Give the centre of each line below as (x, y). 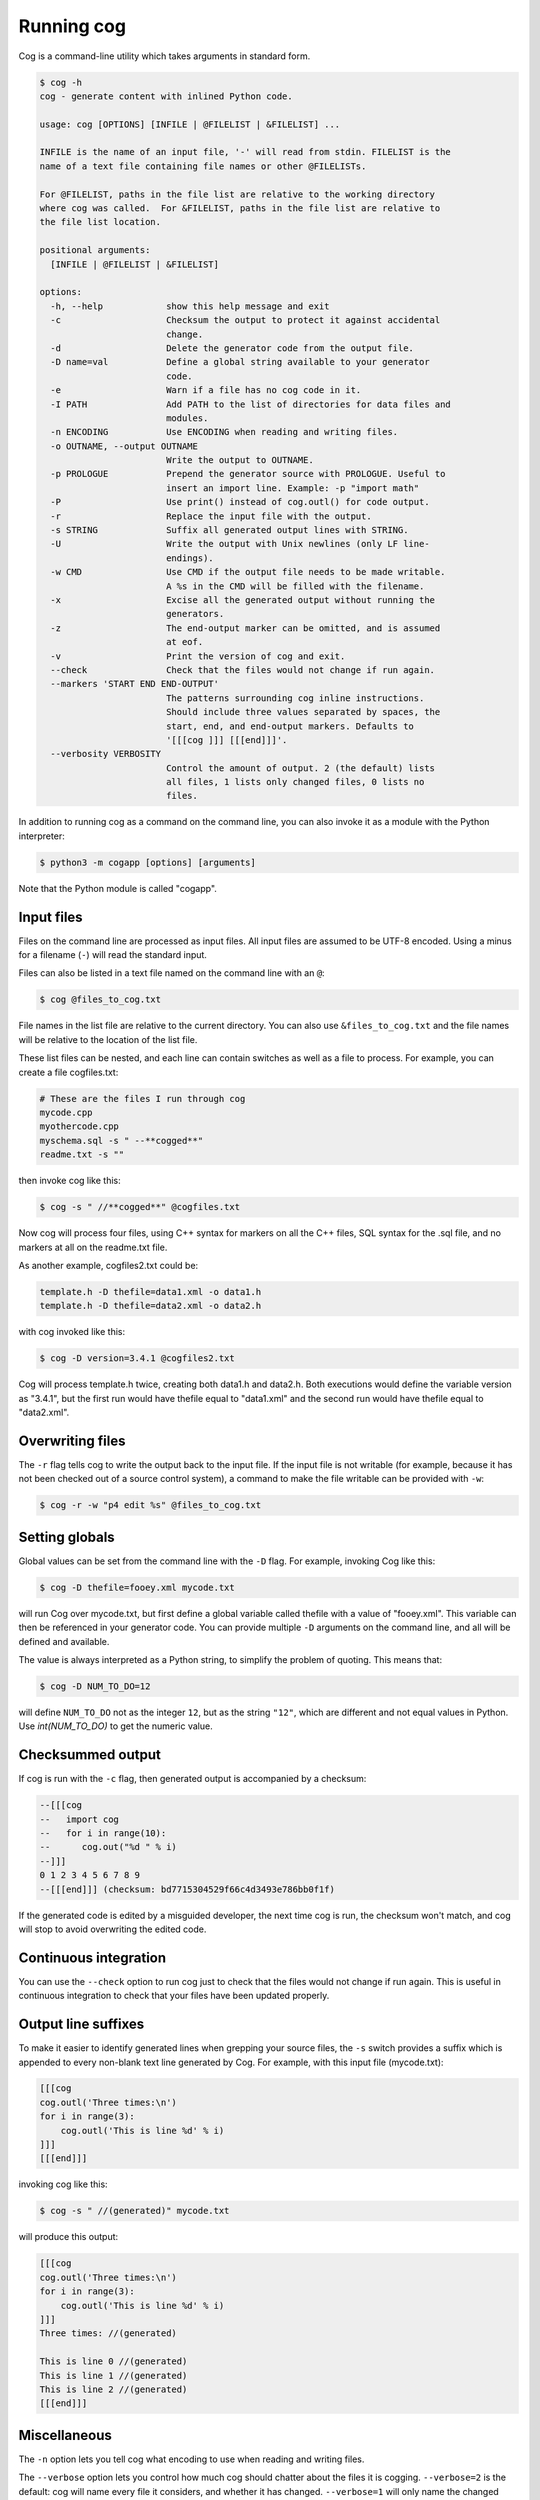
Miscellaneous (65, 2435)
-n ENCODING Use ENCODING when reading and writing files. (224, 432)
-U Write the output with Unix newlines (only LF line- (240, 544)
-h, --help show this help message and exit (190, 306)
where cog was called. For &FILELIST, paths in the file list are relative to (240, 208)
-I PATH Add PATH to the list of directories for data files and (251, 404)
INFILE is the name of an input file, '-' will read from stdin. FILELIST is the (245, 152)
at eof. (184, 642)
